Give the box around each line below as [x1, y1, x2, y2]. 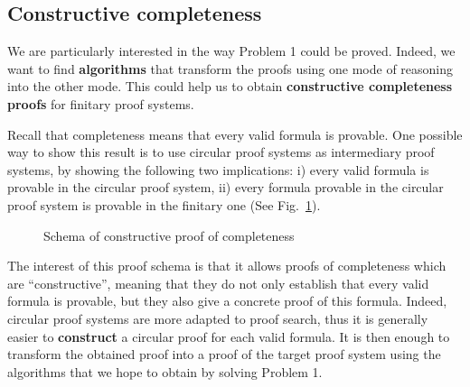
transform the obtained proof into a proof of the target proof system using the [7, 345, 441, 364]
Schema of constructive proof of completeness [43, 226, 295, 244]
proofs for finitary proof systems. [7, 94, 194, 113]
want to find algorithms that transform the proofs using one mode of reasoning [7, 59, 454, 78]
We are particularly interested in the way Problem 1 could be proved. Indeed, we [7, 41, 456, 60]
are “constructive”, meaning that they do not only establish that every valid [7, 273, 429, 292]
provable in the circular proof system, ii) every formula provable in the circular [7, 178, 444, 197]
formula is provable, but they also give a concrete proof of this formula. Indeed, [7, 291, 447, 310]
